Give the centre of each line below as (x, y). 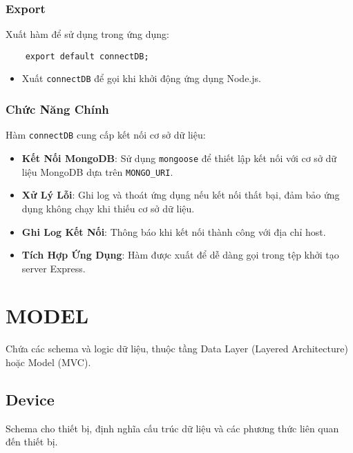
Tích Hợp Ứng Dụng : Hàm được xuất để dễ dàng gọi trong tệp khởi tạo (180, 255)
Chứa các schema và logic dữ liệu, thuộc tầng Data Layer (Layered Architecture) (177, 349)
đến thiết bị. (32, 442)
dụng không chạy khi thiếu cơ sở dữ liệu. (108, 208)
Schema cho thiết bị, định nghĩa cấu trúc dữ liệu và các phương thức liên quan (172, 428)
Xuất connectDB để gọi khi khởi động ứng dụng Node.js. (141, 78)
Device (30, 399)
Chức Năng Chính (57, 109)
